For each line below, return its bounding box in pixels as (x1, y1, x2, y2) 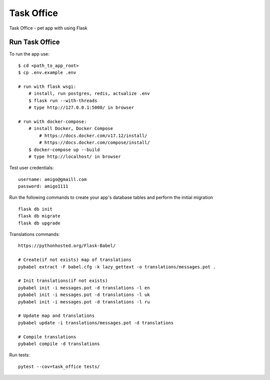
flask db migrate (18, 213, 60, 219)
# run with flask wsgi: (18, 84, 76, 89)
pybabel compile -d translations (18, 340, 100, 346)
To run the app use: (9, 51, 49, 57)
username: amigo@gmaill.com (18, 176, 87, 182)
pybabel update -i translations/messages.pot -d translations (18, 320, 174, 325)
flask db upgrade (18, 220, 60, 226)
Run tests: (9, 352, 30, 358)
